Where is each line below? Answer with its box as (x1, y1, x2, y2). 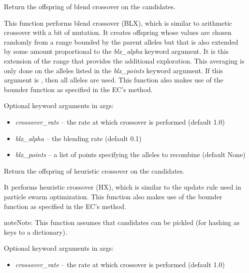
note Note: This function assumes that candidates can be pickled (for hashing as (4, 217, 240, 227)
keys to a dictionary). (4, 226, 67, 237)
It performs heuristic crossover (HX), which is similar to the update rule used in (4, 182, 241, 192)
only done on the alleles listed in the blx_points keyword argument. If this (4, 65, 223, 75)
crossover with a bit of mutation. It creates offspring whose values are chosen (4, 27, 232, 37)
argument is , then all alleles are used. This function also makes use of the (4, 75, 223, 85)
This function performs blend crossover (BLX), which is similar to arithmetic (4, 17, 233, 28)
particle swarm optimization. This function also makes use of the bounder (4, 191, 222, 201)
